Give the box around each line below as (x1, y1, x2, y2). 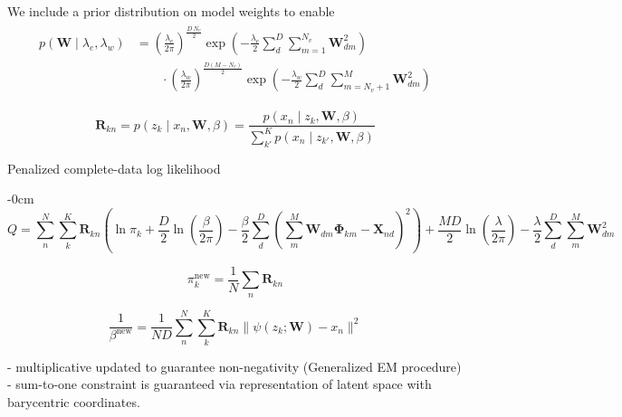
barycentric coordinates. (7, 393, 140, 412)
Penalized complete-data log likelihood (7, 158, 221, 177)
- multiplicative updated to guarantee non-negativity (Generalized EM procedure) (7, 356, 462, 375)
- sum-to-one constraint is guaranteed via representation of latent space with (7, 374, 432, 393)
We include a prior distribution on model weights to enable (7, 2, 335, 20)
